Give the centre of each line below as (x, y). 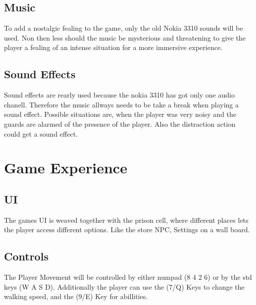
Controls (26, 256)
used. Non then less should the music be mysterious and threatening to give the (125, 37)
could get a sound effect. (41, 133)
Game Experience (66, 168)
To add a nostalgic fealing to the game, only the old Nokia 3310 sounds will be (124, 28)
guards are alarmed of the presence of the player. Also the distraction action (120, 124)
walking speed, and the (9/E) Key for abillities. (76, 296)
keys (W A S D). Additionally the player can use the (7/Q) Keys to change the (124, 286)
